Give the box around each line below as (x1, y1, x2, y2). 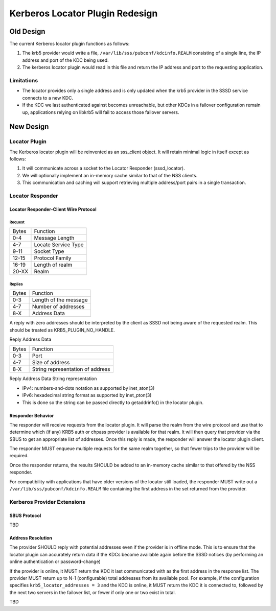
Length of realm (34, 261, 73, 268)
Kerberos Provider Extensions (9, 498, 86, 505)
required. (9, 453, 29, 459)
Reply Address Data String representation (9, 375, 97, 382)
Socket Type (34, 248, 64, 255)
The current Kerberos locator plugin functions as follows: (9, 41, 130, 47)
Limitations (9, 77, 38, 84)
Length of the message (32, 296, 88, 303)
